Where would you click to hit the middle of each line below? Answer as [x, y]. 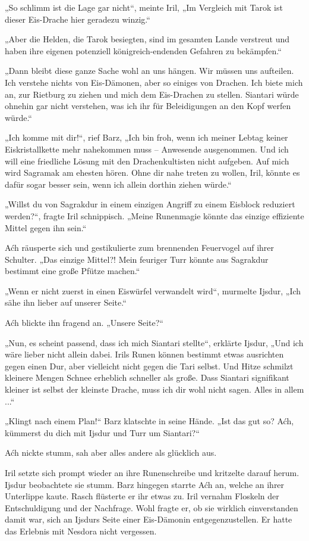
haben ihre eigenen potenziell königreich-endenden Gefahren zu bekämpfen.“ [143, 50]
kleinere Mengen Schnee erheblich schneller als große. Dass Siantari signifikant [147, 377]
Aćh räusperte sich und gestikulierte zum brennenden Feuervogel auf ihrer [139, 248]
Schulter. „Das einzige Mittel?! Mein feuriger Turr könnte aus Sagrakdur [137, 259]
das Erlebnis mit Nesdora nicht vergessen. [81, 531]
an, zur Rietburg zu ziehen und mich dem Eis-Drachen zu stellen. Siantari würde [152, 94]
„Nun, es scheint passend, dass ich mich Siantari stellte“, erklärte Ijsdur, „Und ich [154, 342]
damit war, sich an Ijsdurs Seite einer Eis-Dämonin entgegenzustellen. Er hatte [149, 519]
